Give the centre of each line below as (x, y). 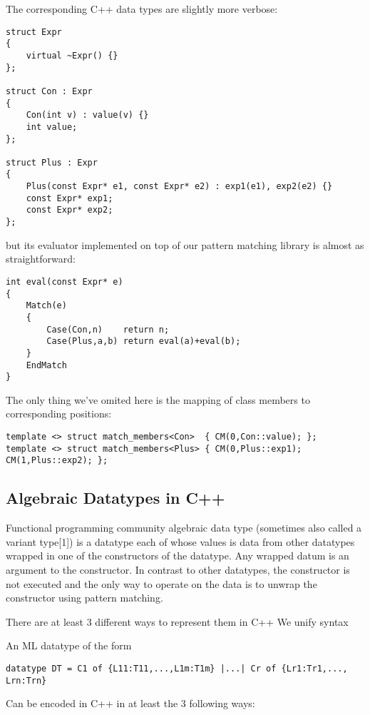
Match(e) (46, 306)
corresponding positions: (59, 414)
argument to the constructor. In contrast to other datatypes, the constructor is (178, 569)
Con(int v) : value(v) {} (87, 115)
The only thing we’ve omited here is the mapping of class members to (158, 399)
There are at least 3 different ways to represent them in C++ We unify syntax (177, 621)
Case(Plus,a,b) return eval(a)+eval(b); (144, 341)
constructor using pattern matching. (84, 598)
